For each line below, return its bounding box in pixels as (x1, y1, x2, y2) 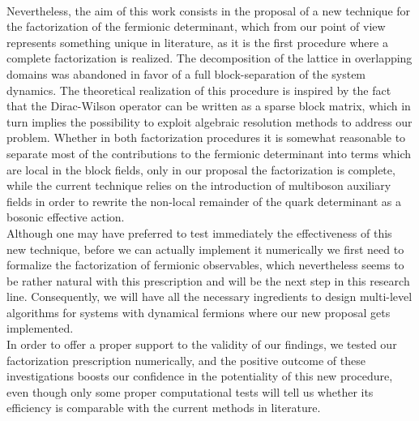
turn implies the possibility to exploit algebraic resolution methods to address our (6, 113, 413, 130)
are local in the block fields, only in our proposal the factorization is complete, (6, 161, 395, 178)
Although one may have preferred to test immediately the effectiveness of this (6, 224, 392, 241)
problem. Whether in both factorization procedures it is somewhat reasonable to (6, 129, 406, 146)
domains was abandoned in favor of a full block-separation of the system (6, 65, 366, 82)
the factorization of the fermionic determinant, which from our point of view (6, 18, 386, 35)
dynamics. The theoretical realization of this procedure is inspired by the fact (6, 81, 391, 98)
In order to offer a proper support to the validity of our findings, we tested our (6, 336, 397, 353)
